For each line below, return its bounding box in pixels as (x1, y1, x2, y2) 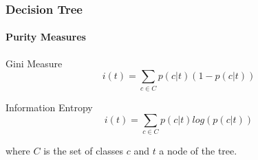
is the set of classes (43, 144, 123, 158)
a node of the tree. (159, 144, 237, 158)
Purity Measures (6, 30, 86, 44)
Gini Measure (6, 56, 63, 70)
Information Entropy (6, 100, 93, 114)
